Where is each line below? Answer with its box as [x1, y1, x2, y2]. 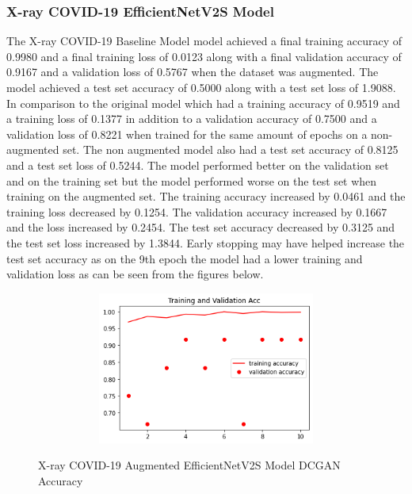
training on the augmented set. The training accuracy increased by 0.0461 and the [6, 188, 406, 205]
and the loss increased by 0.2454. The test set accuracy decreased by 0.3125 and [6, 219, 395, 236]
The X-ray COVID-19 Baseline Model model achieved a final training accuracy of [6, 33, 402, 49]
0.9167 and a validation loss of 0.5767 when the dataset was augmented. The [6, 63, 379, 80]
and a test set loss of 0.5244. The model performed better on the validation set [6, 156, 389, 173]
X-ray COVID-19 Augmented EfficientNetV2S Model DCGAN [38, 457, 341, 473]
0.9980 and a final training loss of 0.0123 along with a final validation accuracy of [6, 48, 402, 64]
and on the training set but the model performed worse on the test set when [6, 172, 377, 189]
